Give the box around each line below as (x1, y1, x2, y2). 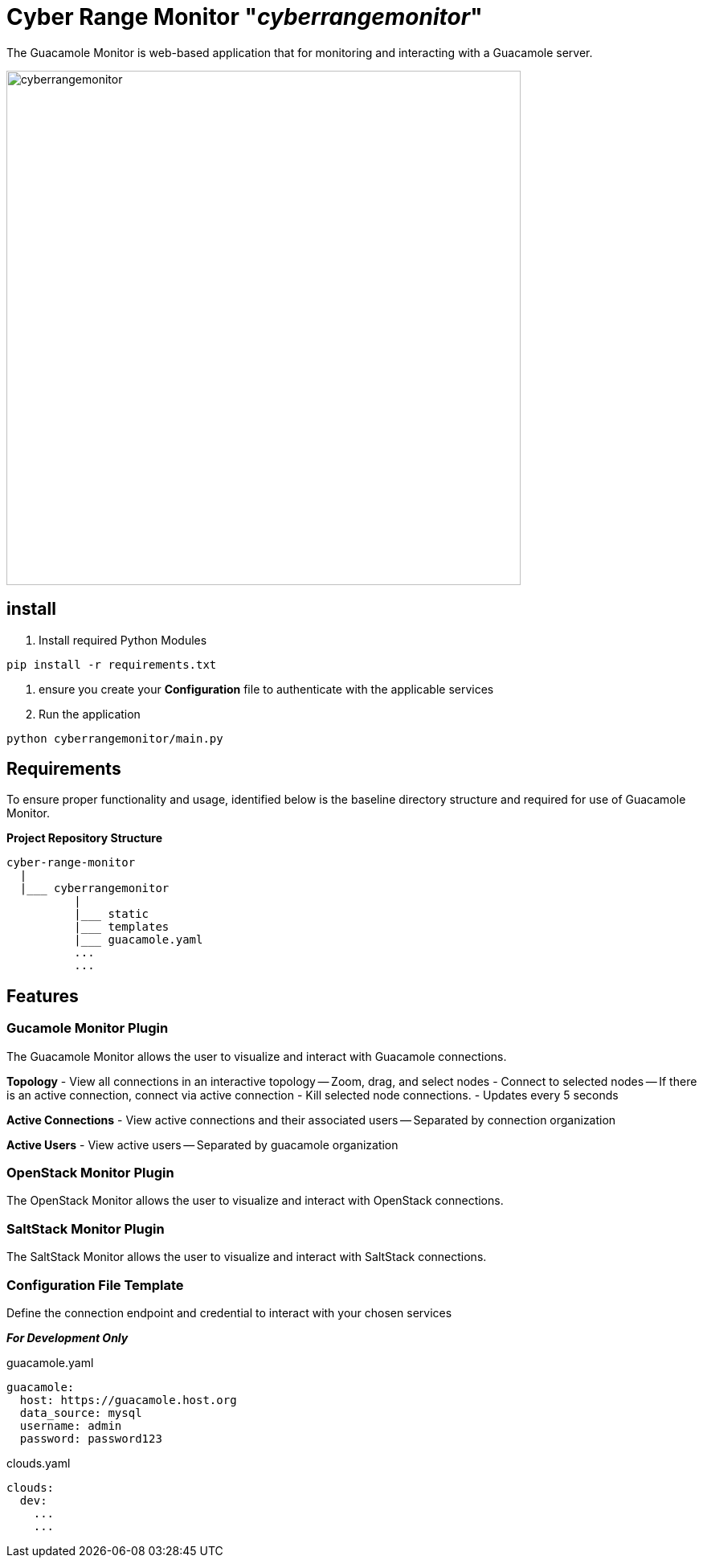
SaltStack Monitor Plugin (6, 1220, 165, 1237)
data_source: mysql (19, 1406, 142, 1419)
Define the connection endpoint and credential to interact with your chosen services (6, 1305, 452, 1320)
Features (6, 985, 79, 1006)
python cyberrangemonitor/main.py (6, 731, 223, 745)
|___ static (74, 907, 149, 921)
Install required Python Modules (39, 633, 207, 647)
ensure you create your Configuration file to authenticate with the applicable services (39, 682, 494, 696)
